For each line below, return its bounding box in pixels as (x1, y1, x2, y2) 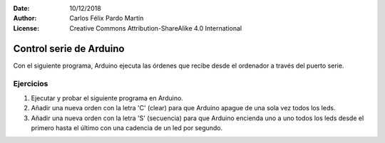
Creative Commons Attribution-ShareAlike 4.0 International (69, 23, 242, 32)
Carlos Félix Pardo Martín (69, 14, 144, 23)
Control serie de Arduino (13, 43, 125, 55)
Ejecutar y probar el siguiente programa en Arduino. (31, 93, 183, 102)
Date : (13, 4, 30, 12)
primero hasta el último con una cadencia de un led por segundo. (31, 124, 223, 132)
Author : (13, 14, 37, 23)
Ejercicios (13, 79, 48, 89)
